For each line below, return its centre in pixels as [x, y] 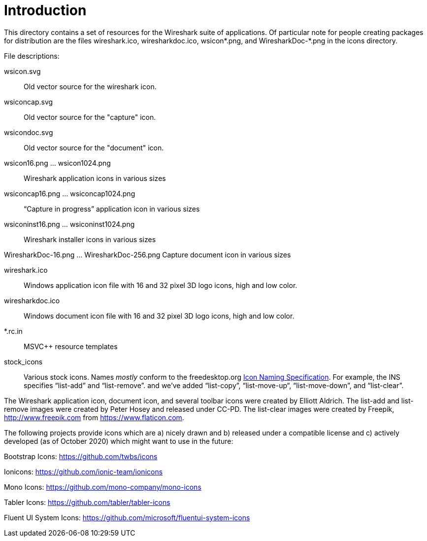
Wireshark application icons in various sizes [95, 178]
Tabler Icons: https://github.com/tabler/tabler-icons [87, 502]
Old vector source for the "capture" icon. [90, 117]
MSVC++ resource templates [71, 346]
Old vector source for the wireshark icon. [90, 86]
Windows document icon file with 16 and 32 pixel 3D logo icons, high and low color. [159, 316]
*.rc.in [13, 331]
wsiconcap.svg [29, 102]
